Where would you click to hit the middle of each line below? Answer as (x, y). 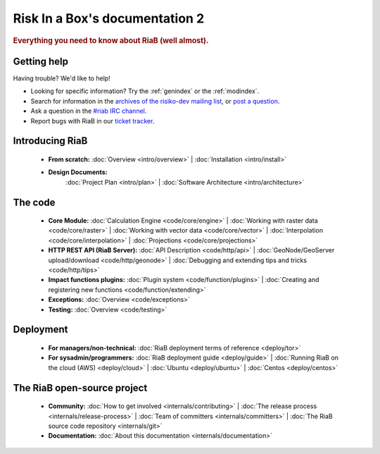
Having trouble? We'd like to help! (62, 78)
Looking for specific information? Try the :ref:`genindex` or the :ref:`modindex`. (145, 91)
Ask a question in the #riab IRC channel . (89, 111)
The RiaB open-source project (80, 388)
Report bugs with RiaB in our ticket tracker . (93, 121)
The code (34, 202)
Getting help (40, 61)
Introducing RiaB (50, 141)
